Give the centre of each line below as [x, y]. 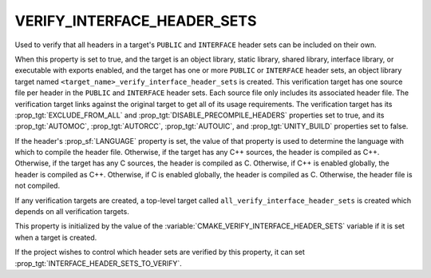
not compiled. [37, 186]
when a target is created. [56, 237]
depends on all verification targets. [72, 212]
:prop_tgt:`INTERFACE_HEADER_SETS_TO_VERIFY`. [99, 263]
